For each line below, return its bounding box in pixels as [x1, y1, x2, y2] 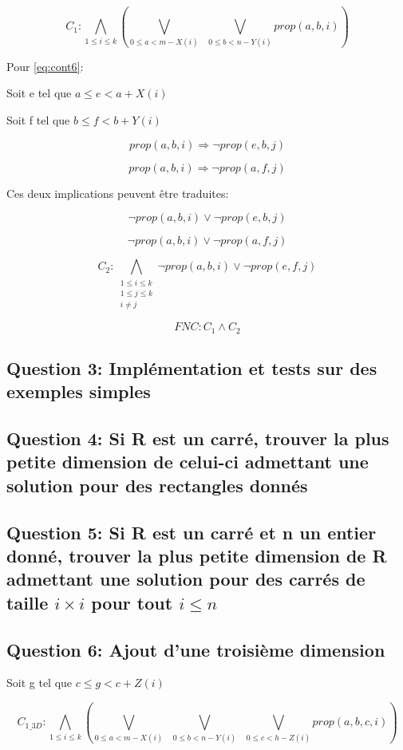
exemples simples [6, 379, 151, 404]
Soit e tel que [6, 85, 72, 101]
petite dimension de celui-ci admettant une [6, 449, 369, 474]
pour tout [91, 590, 173, 614]
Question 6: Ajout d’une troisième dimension [6, 637, 385, 661]
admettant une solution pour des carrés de [6, 566, 365, 591]
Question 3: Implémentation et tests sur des [6, 355, 377, 380]
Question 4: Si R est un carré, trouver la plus [6, 426, 389, 451]
